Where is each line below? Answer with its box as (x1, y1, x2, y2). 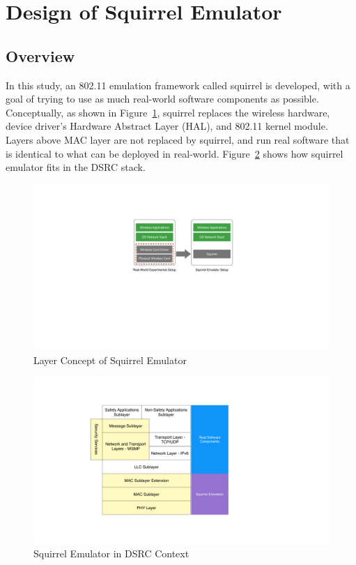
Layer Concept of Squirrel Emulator (33, 352, 187, 367)
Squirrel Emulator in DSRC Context (33, 545, 189, 560)
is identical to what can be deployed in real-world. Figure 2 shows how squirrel (6, 146, 343, 160)
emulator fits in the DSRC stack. (6, 160, 146, 174)
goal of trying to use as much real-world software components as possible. (6, 91, 319, 106)
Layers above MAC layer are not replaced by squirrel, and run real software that (6, 132, 350, 146)
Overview (6, 45, 75, 66)
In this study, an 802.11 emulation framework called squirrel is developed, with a (6, 77, 350, 92)
